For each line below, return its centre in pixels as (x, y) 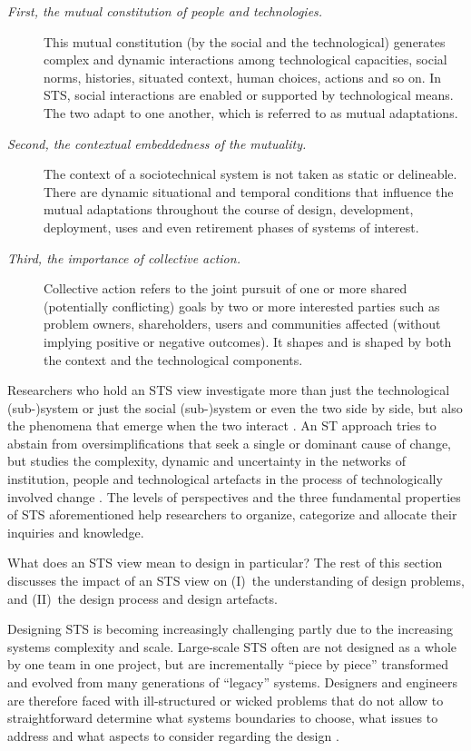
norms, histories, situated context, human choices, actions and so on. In (243, 77)
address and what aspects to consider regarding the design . (173, 735)
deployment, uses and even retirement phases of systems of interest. (231, 227)
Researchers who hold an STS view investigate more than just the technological (229, 390)
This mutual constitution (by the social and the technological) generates (245, 41)
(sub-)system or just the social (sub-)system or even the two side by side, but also (235, 407)
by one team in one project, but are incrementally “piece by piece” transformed (228, 664)
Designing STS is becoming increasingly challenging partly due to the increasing (231, 629)
